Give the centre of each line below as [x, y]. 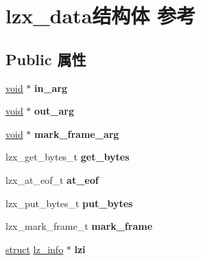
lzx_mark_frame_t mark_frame [79, 226]
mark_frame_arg [77, 133]
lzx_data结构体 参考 [101, 15]
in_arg [51, 87]
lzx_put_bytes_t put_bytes [69, 203]
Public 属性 [46, 59]
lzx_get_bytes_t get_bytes [68, 157]
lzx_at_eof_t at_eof [52, 179]
